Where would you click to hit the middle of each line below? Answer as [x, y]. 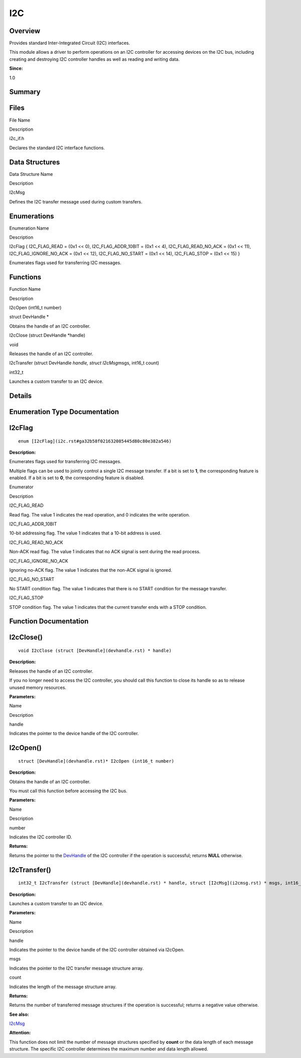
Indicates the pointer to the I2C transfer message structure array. [77, 968]
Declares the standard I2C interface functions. [57, 148]
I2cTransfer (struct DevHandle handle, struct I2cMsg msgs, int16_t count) [84, 363]
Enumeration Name [29, 228]
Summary [25, 92]
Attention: [20, 1033]
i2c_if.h [17, 139]
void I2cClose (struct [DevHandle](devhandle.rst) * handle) [95, 650]
